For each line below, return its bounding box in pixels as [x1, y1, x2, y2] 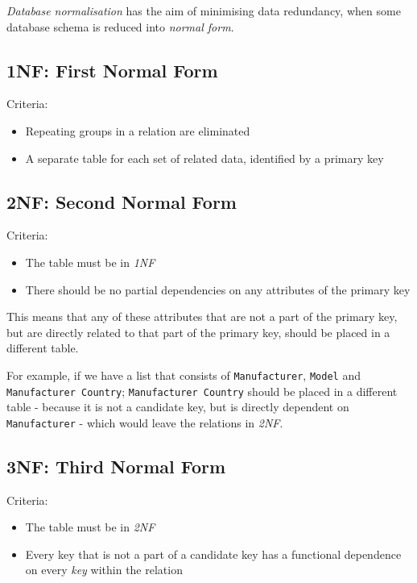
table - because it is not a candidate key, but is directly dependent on [6, 398, 349, 415]
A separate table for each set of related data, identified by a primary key [25, 149, 384, 166]
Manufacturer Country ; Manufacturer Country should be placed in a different [6, 382, 398, 399]
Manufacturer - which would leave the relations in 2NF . [6, 414, 283, 431]
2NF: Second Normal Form [6, 189, 237, 214]
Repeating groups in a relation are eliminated [25, 122, 250, 139]
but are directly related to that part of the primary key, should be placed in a [6, 323, 390, 340]
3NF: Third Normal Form [6, 453, 226, 478]
